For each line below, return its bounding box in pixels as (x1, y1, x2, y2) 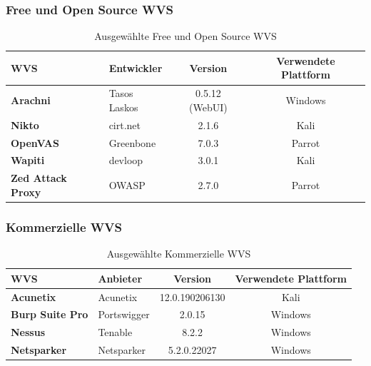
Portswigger (98, 307, 150, 322)
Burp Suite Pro (11, 307, 88, 322)
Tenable (98, 325, 133, 340)
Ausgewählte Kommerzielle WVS (106, 246, 251, 261)
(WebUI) (189, 99, 228, 114)
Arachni (11, 93, 51, 108)
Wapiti (11, 153, 45, 168)
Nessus (11, 325, 45, 340)
